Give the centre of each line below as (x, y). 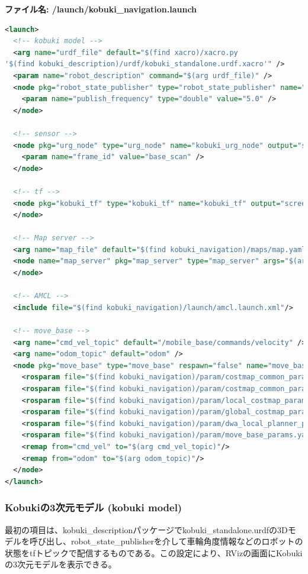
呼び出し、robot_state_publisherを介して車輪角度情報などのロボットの (166, 541)
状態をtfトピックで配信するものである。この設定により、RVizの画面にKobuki (154, 552)
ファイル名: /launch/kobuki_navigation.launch (101, 9)
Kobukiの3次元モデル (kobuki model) (94, 507)
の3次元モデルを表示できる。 (61, 564)
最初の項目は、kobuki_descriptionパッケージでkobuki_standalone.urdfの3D (146, 529)
